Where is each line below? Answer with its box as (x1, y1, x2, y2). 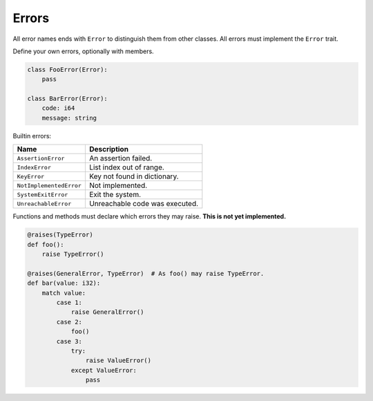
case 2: (56, 318, 83, 326)
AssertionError (17, 154, 65, 162)
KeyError (17, 173, 45, 180)
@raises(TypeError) (27, 231, 93, 239)
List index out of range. (88, 162, 165, 172)
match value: (41, 289, 86, 297)
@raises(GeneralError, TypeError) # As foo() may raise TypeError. (27, 270, 265, 277)
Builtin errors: (12, 131, 52, 140)
